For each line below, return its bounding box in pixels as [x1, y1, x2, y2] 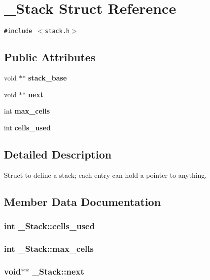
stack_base [28, 72, 67, 82]
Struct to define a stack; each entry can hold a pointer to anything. [4, 169, 207, 180]
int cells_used [4, 122, 51, 132]
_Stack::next [32, 265, 84, 277]
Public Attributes [4, 49, 96, 65]
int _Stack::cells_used [4, 219, 95, 232]
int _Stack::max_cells [4, 242, 94, 254]
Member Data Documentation [4, 194, 161, 209]
